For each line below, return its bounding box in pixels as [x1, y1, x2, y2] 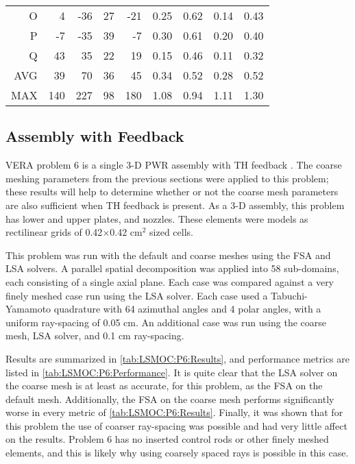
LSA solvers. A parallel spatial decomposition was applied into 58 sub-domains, [5, 261, 339, 276]
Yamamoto [5, 302, 51, 316]
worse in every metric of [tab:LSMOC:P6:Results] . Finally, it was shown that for [5, 405, 343, 419]
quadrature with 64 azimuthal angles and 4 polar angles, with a [53, 302, 321, 316]
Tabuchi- [271, 288, 308, 302]
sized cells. [149, 225, 193, 239]
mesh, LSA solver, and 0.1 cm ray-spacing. [5, 328, 184, 343]
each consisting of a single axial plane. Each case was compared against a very [5, 274, 334, 289]
